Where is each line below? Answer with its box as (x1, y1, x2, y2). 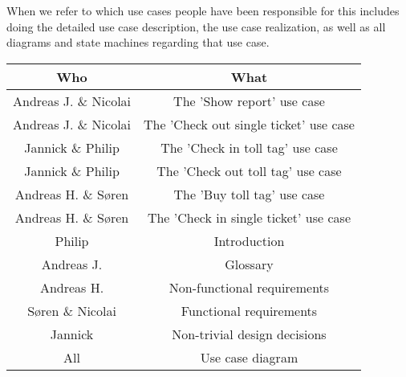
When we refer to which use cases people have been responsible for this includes (6, 2, 400, 18)
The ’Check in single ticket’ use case (147, 207, 351, 227)
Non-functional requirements (168, 277, 330, 297)
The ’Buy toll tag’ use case (173, 184, 325, 203)
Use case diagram (200, 347, 298, 367)
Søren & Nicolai (27, 301, 116, 320)
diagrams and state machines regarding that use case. (6, 34, 270, 51)
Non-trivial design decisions (172, 324, 327, 343)
